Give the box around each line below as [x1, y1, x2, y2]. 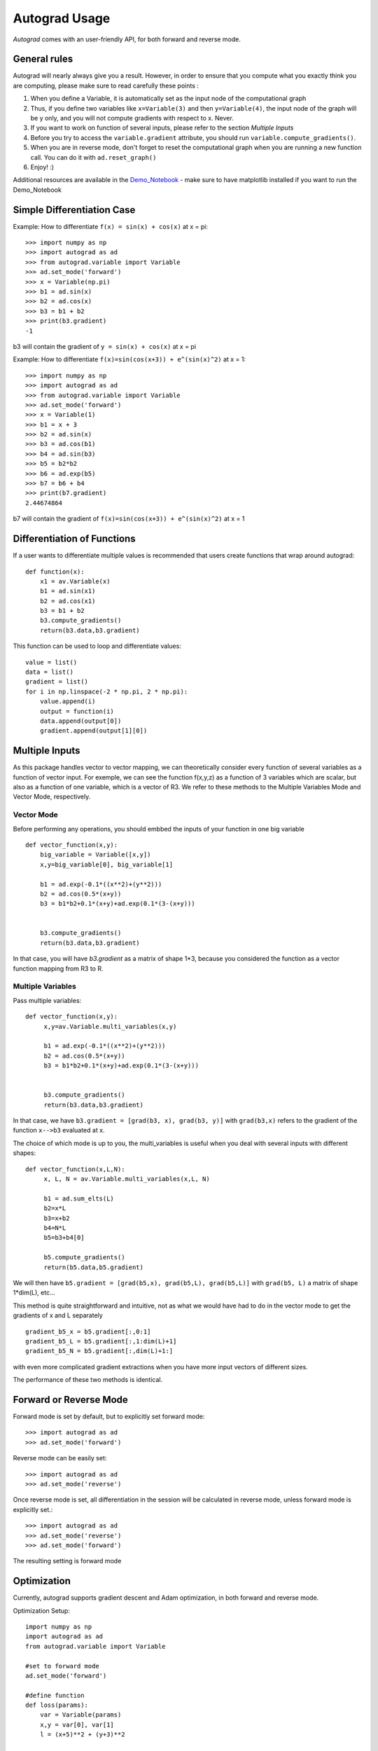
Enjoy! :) [30, 162, 55, 171]
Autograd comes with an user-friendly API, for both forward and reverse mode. [13, 35, 241, 43]
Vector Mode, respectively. [13, 792, 91, 801]
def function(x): [25, 567, 85, 576]
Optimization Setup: [13, 1606, 70, 1614]
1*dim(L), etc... [13, 1289, 55, 1297]
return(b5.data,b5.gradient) [43, 1263, 143, 1271]
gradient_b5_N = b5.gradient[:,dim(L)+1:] [25, 1347, 174, 1355]
